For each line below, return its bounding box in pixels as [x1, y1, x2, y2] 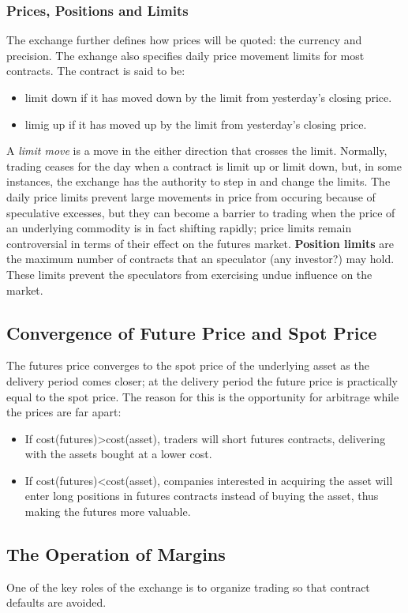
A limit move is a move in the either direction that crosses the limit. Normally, [6, 142, 387, 159]
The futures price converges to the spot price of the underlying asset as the [6, 357, 369, 374]
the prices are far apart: [6, 404, 122, 420]
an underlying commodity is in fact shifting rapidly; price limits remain [6, 220, 352, 236]
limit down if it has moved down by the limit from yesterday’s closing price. [24, 89, 392, 105]
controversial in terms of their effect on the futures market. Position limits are [6, 235, 394, 251]
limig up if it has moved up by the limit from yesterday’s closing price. [24, 115, 367, 132]
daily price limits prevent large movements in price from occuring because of [6, 188, 376, 205]
